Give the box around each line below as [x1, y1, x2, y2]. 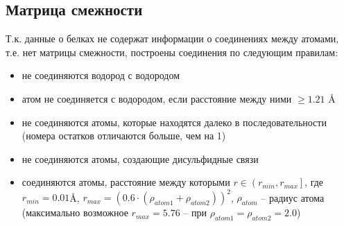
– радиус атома [261, 190, 325, 205]
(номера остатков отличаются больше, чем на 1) [21, 128, 226, 143]
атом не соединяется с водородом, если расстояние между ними [21, 91, 292, 105]
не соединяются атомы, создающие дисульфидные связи [21, 151, 259, 166]
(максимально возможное [21, 205, 128, 220]
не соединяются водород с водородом [21, 68, 180, 82]
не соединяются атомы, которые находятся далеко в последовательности [21, 114, 327, 129]
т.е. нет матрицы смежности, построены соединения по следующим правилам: [6, 44, 338, 59]
